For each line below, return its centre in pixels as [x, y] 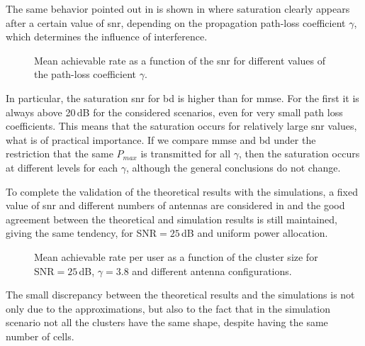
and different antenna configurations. [212, 270]
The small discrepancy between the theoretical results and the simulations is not [180, 295]
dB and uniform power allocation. [255, 233]
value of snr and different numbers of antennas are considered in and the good [175, 205]
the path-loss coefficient [85, 74]
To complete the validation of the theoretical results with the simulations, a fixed [182, 191]
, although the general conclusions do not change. [233, 167]
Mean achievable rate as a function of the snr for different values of [180, 60]
